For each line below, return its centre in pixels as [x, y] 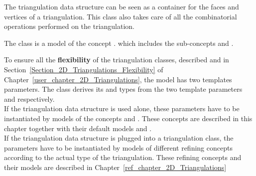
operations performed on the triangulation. [69, 26]
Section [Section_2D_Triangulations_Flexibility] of [84, 69]
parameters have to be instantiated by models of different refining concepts [118, 147]
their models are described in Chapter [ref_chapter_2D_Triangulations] [115, 167]
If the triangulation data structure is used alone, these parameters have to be [122, 108]
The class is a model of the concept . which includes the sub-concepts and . [119, 43]
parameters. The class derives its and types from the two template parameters [123, 89]
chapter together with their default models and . [78, 128]
